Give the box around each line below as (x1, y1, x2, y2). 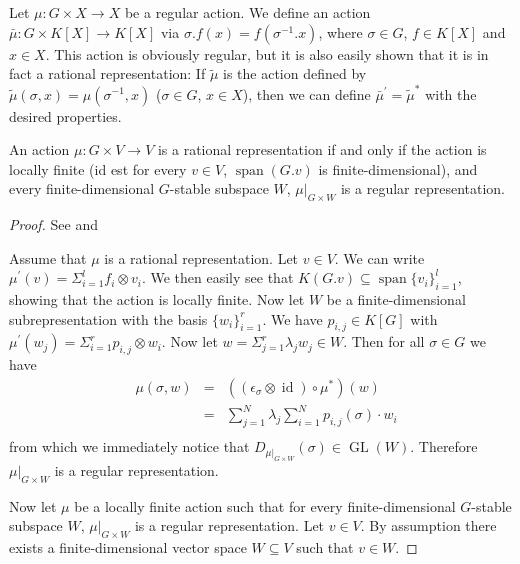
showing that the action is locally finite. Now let (9, 289, 305, 310)
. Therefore (410, 436, 478, 457)
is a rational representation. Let (104, 247, 299, 268)
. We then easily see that (141, 267, 294, 288)
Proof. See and (9, 214, 99, 235)
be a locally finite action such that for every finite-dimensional (74, 495, 456, 516)
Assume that (9, 247, 87, 268)
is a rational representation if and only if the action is (157, 139, 487, 160)
